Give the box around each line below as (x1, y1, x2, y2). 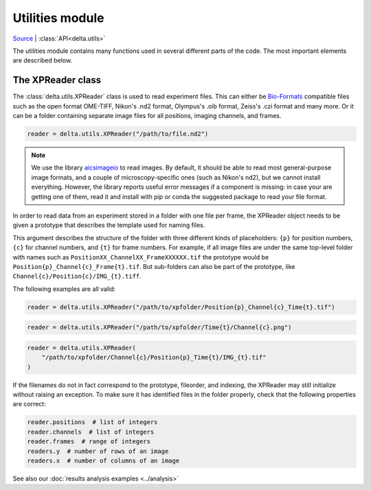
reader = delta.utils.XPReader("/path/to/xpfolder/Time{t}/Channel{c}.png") (27, 323, 292, 331)
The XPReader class (12, 74, 102, 86)
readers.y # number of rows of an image (27, 447, 169, 455)
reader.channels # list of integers (27, 428, 155, 436)
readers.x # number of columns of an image (27, 456, 180, 465)
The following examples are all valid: (12, 285, 116, 293)
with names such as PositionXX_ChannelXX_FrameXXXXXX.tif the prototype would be (12, 253, 269, 261)
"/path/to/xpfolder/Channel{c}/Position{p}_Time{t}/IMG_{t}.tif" (41, 353, 267, 362)
